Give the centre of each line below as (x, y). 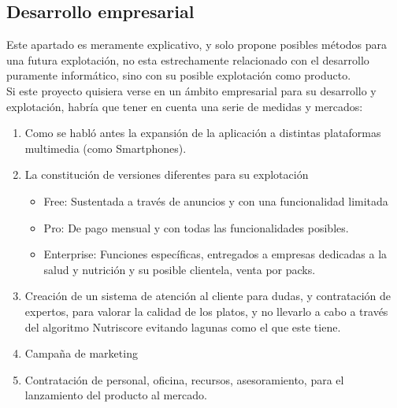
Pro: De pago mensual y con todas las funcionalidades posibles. (196, 227)
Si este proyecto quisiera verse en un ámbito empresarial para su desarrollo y (191, 90)
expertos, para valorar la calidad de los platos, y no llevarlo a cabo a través (206, 311)
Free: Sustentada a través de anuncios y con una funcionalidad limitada (216, 200)
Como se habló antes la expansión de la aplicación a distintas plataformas (203, 133)
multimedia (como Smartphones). (106, 148)
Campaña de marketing (81, 353)
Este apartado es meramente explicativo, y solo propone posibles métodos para (197, 45)
